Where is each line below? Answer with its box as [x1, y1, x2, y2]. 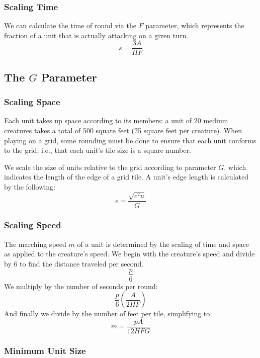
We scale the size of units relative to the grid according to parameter [4, 161, 216, 172]
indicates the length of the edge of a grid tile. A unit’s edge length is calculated [4, 171, 248, 182]
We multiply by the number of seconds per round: [4, 281, 158, 291]
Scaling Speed [4, 219, 61, 231]
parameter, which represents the [145, 20, 244, 31]
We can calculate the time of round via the [4, 20, 136, 31]
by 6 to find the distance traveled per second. [4, 258, 144, 268]
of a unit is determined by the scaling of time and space [77, 238, 249, 249]
